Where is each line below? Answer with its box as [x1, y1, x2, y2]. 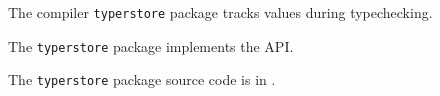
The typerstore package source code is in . [8, 69, 276, 90]
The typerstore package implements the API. [8, 35, 294, 56]
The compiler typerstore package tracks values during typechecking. [8, 2, 433, 22]
